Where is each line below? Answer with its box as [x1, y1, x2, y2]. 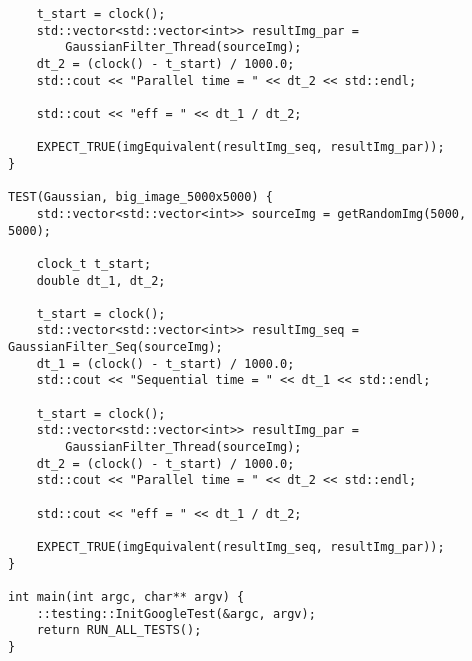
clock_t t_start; [36, 256, 152, 271]
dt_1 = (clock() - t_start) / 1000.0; [36, 356, 295, 371]
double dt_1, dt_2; [36, 273, 166, 288]
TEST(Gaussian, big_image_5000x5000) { [8, 190, 273, 205]
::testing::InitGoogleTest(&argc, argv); [36, 606, 316, 621]
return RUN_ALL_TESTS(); [36, 623, 202, 638]
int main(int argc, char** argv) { [8, 589, 245, 604]
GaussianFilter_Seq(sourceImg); [8, 340, 223, 355]
